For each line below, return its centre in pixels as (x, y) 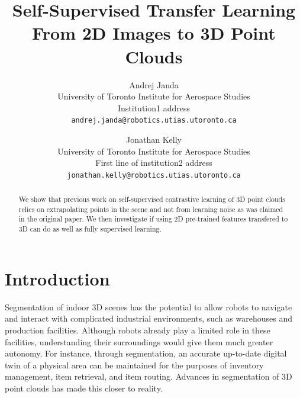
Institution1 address (154, 107)
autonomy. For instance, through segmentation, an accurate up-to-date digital (146, 353)
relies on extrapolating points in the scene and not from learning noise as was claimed (151, 209)
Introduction (57, 278)
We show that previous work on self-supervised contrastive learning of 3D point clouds (152, 199)
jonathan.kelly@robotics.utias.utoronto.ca (154, 175)
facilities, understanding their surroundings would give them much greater (139, 341)
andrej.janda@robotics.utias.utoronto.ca (154, 121)
